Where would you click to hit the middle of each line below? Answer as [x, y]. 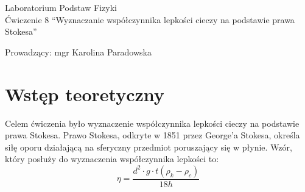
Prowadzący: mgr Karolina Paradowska [78, 52]
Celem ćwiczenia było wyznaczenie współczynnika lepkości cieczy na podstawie [152, 123]
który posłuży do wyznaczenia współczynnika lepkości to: [112, 159]
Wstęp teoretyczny [85, 94]
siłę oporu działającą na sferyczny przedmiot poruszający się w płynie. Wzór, [149, 147]
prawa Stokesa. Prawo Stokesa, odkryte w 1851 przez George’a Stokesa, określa [152, 135]
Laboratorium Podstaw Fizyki [61, 7]
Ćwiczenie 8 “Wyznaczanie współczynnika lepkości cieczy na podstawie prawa [150, 19]
